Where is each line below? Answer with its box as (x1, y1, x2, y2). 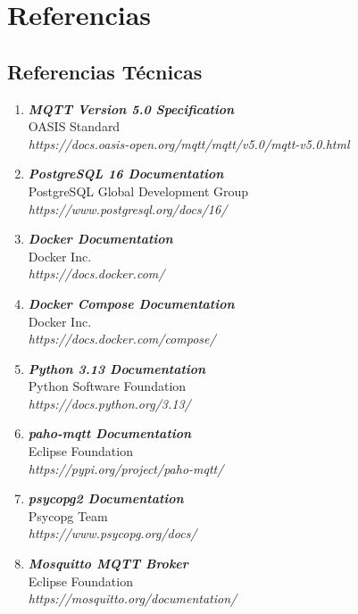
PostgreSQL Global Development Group (28, 181, 249, 200)
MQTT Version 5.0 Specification (28, 99, 235, 118)
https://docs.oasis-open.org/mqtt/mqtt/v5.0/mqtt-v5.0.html (28, 134, 350, 153)
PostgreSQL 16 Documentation (28, 164, 224, 183)
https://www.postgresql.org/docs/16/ (28, 199, 228, 218)
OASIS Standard (28, 117, 121, 136)
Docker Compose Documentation (28, 294, 235, 312)
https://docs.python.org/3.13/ (28, 394, 191, 412)
